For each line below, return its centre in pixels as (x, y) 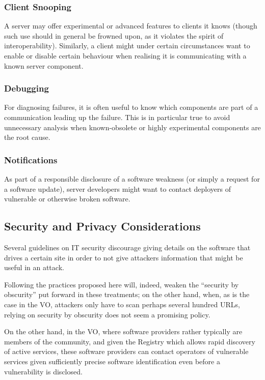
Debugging (26, 88)
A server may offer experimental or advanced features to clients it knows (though (131, 26)
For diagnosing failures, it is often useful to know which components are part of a (131, 107)
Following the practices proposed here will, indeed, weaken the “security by (122, 284)
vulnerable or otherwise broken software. (67, 199)
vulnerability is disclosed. (43, 371)
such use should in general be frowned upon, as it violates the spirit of (114, 35)
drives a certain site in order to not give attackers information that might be (124, 257)
